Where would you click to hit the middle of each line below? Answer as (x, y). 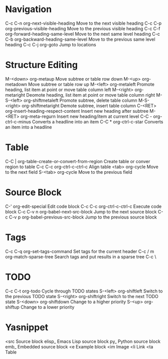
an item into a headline (29, 127)
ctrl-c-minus (18, 121)
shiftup (13, 307)
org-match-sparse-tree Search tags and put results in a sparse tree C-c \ (81, 257)
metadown (16, 84)
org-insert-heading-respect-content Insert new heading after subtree (77, 111)
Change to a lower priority (48, 307)
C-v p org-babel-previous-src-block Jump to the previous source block (83, 217)
